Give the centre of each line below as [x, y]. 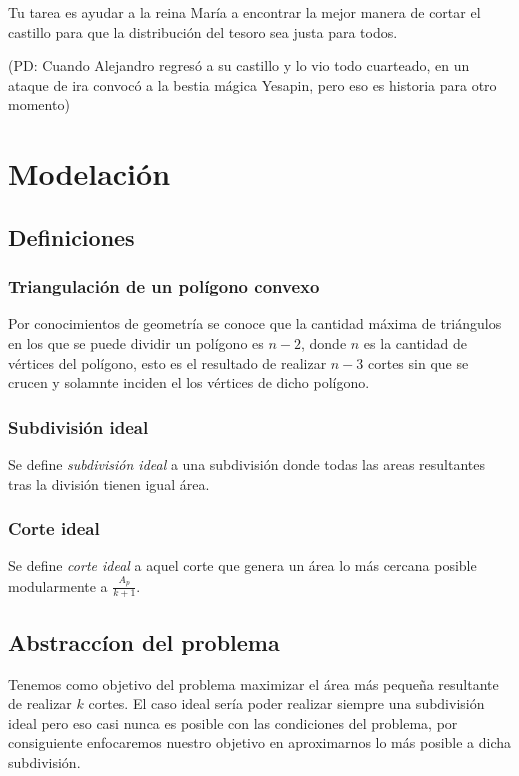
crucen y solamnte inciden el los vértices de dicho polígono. [189, 382]
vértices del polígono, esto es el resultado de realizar [167, 362]
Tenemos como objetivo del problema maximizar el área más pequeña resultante [253, 683]
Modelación [89, 173]
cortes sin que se [418, 362]
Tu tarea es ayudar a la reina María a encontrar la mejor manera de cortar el [244, 12]
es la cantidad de [415, 342]
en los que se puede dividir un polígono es [136, 342]
